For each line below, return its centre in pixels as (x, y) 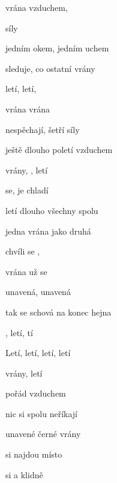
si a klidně (24, 474)
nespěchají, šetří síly (43, 129)
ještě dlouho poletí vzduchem (59, 150)
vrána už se (26, 271)
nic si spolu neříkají (41, 413)
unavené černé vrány (43, 434)
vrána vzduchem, (37, 7)
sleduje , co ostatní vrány (50, 68)
